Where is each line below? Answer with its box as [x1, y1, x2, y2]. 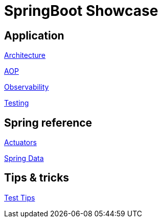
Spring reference [4, 116, 92, 129]
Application [4, 29, 64, 42]
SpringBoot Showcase [4, 2, 158, 19]
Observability [4, 83, 49, 92]
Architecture [4, 51, 46, 60]
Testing [4, 98, 29, 108]
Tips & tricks [4, 171, 70, 185]
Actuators [4, 138, 37, 147]
